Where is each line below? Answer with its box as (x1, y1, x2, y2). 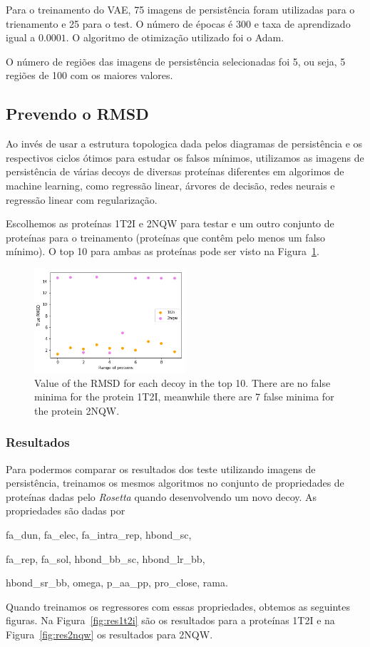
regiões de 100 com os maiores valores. (6, 68, 173, 83)
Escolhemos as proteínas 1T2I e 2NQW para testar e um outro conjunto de (6, 216, 334, 231)
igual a (6, 30, 36, 45)
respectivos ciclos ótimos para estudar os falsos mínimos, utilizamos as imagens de (6, 150, 364, 165)
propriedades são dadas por (6, 503, 125, 518)
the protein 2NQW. (34, 403, 120, 418)
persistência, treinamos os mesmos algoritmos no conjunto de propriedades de (6, 475, 344, 490)
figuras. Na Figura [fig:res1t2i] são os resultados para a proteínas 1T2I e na (6, 613, 335, 628)
